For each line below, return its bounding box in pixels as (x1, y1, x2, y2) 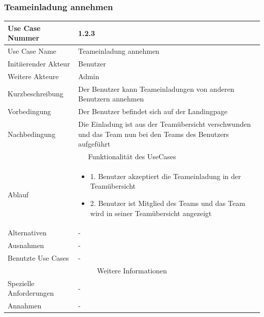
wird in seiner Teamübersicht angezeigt (90, 207, 212, 218)
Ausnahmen (8, 240, 44, 251)
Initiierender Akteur (8, 58, 70, 68)
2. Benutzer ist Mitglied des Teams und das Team (90, 198, 245, 208)
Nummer (8, 32, 40, 43)
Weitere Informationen (97, 265, 167, 275)
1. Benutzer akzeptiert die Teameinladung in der (90, 170, 241, 181)
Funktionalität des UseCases (88, 151, 176, 161)
